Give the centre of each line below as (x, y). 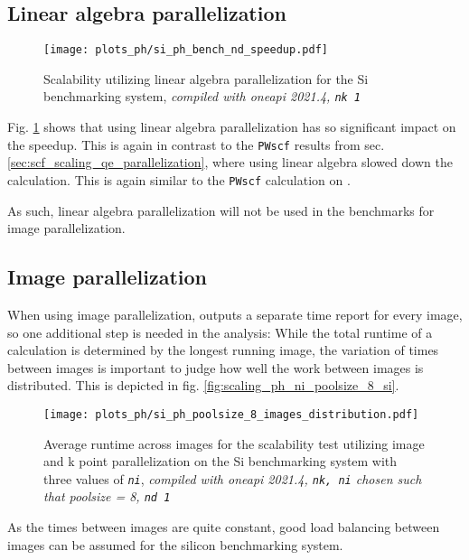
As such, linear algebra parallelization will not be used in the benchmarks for (221, 210)
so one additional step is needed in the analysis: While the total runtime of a (220, 332)
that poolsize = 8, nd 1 (107, 496)
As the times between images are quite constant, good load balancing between (224, 527)
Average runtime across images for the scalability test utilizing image (234, 443)
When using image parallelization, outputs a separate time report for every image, (235, 314)
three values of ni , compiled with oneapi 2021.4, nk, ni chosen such (233, 478)
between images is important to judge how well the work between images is (216, 367)
